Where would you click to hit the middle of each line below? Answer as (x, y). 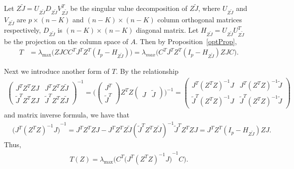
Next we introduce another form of (57, 71)
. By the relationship (147, 71)
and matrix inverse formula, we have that (67, 115)
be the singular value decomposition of (129, 8)
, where (209, 8)
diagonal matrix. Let (167, 30)
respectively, (23, 30)
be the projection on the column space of (66, 41)
